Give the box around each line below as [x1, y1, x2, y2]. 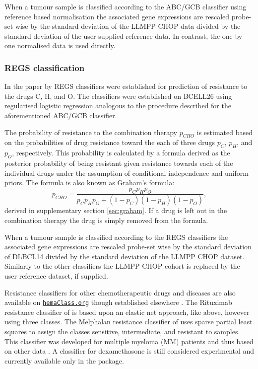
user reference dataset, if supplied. [4, 270, 108, 281]
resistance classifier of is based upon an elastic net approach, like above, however [4, 306, 250, 317]
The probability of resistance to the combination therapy [4, 127, 177, 137]
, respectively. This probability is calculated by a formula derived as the [12, 148, 230, 158]
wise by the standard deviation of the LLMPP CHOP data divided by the [15, 21, 241, 31]
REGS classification [4, 61, 85, 74]
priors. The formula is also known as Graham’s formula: [4, 177, 175, 188]
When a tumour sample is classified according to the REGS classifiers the [4, 231, 228, 242]
